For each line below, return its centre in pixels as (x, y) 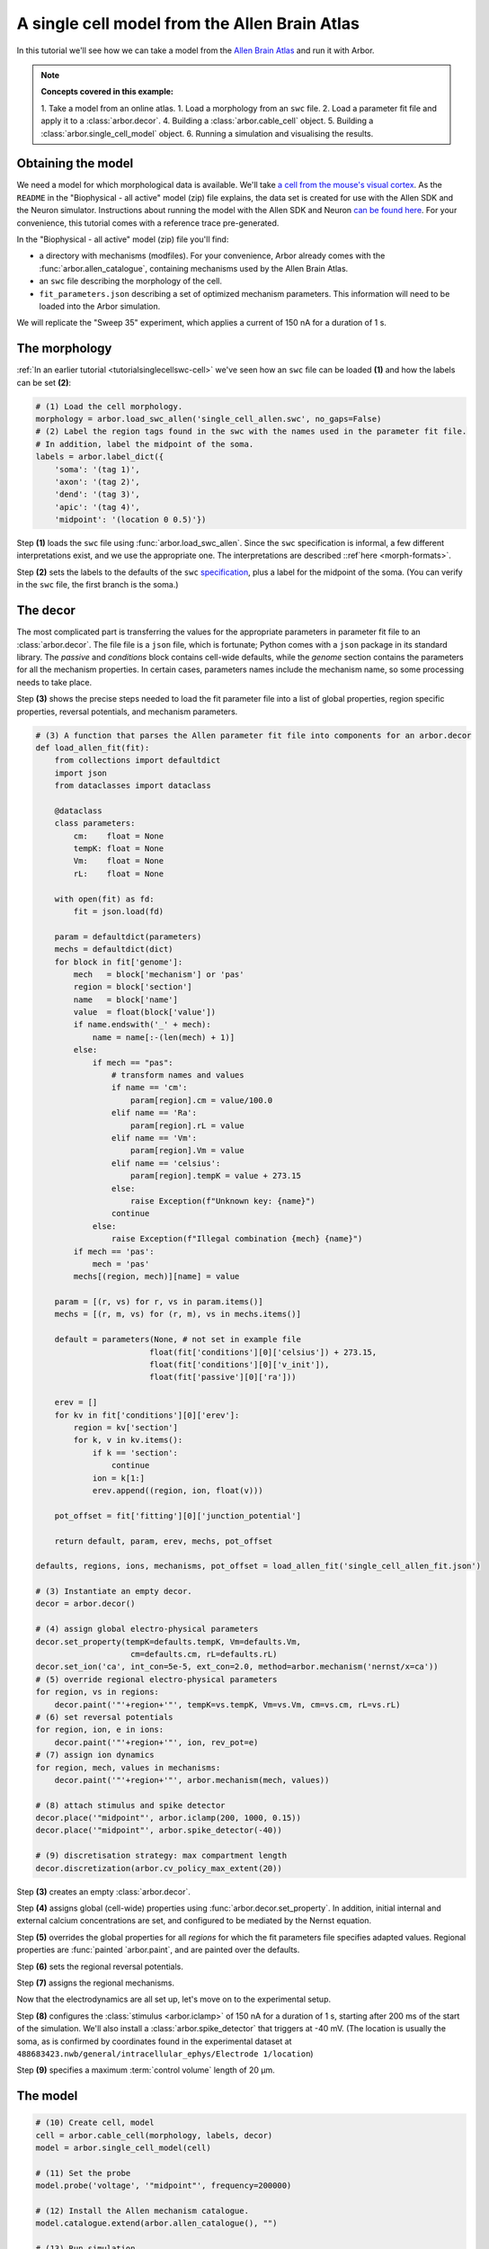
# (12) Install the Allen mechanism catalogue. (142, 2211)
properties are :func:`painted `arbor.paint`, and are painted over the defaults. (158, 1950)
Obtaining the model (75, 163)
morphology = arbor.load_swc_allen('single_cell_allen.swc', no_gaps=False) (209, 419)
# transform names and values (178, 1075)
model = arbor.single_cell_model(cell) (123, 2148)
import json (81, 773)
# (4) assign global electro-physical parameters (147, 1629)
